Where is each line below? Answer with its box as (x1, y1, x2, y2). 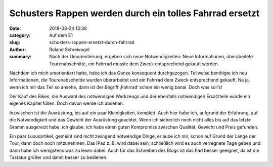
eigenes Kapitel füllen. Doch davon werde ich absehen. (9, 100, 124, 106)
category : (9, 32, 31, 38)
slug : (9, 39, 20, 46)
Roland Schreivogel (49, 46, 90, 53)
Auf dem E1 (49, 32, 73, 38)
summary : (9, 54, 32, 60)
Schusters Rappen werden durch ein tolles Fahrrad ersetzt (9, 8, 260, 19)
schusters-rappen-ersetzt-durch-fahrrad (49, 39, 135, 46)
